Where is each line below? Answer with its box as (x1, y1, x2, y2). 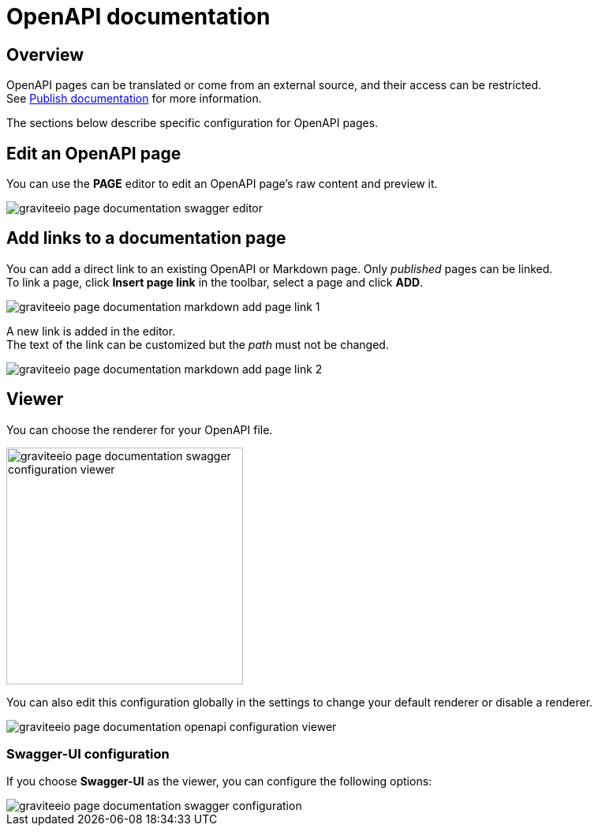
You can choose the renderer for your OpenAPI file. (6, 422, 273, 437)
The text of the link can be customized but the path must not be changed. (6, 337, 389, 351)
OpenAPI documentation (6, 3, 271, 30)
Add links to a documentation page (6, 228, 286, 249)
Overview (6, 44, 84, 65)
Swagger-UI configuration (6, 746, 170, 763)
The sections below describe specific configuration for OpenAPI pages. (6, 116, 379, 130)
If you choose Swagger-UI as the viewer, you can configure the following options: (6, 774, 432, 789)
